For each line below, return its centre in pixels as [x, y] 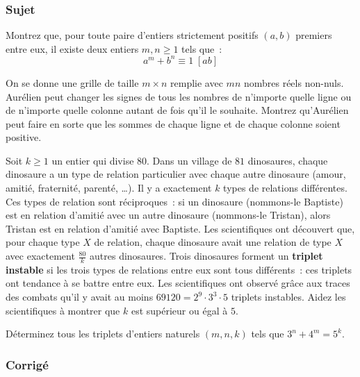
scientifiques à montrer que [63, 310]
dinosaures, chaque [288, 160]
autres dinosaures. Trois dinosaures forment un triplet [206, 256]
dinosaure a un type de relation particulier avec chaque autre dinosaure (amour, [176, 174]
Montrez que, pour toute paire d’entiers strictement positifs [132, 35]
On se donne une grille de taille [72, 82]
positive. [24, 137]
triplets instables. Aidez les [288, 297]
